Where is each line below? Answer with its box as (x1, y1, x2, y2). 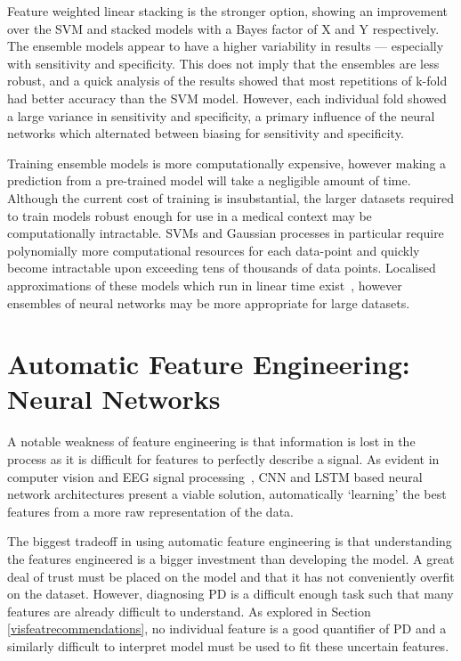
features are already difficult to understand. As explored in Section (7, 601, 371, 620)
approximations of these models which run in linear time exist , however (7, 275, 402, 294)
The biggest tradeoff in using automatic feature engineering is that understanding (7, 532, 452, 551)
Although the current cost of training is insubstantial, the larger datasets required (7, 188, 455, 207)
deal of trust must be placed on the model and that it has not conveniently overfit (7, 567, 455, 585)
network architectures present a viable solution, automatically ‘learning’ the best (7, 485, 447, 503)
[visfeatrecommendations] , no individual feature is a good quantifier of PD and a (7, 619, 447, 638)
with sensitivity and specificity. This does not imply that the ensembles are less (7, 53, 440, 72)
